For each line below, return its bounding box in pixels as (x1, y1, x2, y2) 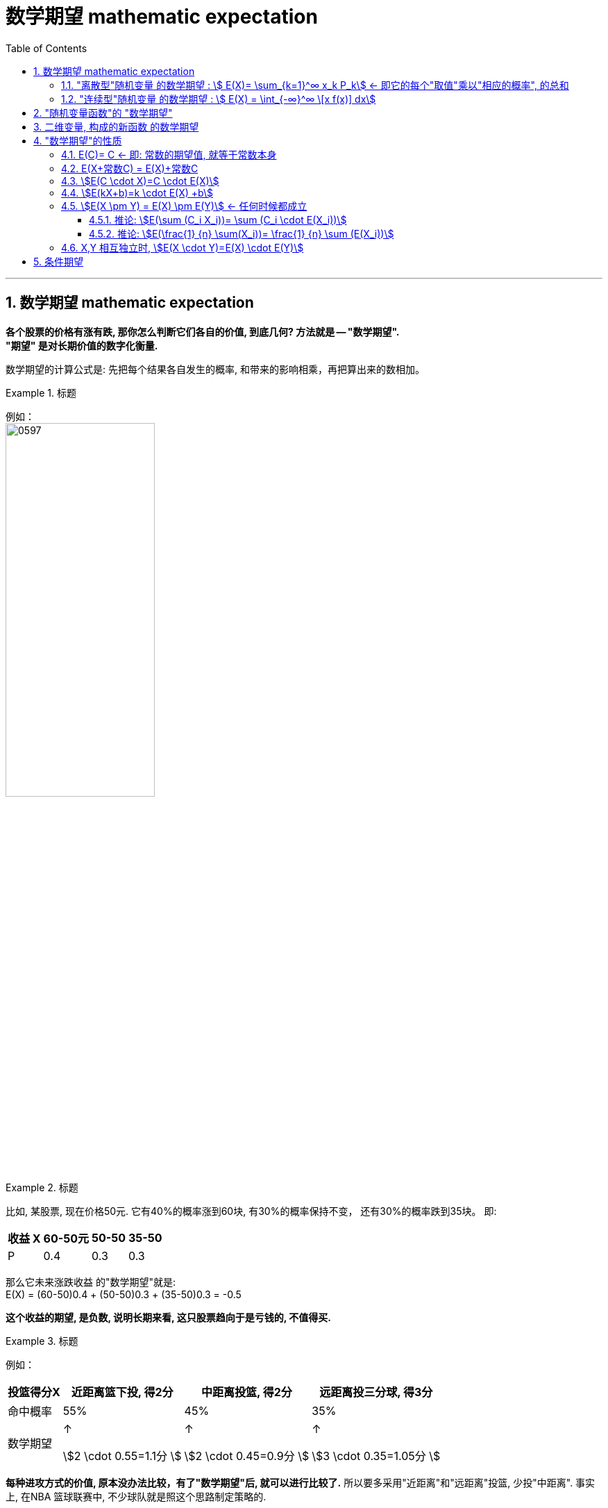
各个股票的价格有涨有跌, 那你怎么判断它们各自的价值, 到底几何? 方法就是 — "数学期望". (6, 325, 400, 338)
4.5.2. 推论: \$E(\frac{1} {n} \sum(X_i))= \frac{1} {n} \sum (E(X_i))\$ (89, 227, 394, 240)
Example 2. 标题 (6, 1181, 78, 1193)
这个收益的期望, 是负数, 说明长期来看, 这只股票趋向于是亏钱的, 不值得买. (6, 1311, 331, 1323)
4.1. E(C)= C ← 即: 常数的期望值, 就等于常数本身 (61, 148, 277, 160)
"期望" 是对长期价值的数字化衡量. (6, 339, 158, 351)
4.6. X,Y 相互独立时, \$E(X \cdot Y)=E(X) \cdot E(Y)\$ (61, 241, 304, 254)
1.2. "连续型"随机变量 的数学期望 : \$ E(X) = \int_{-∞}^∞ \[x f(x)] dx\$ (61, 92, 376, 105)
